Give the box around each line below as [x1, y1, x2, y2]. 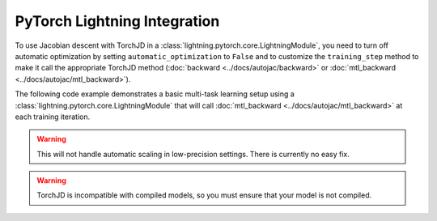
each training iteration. [15, 112, 91, 121]
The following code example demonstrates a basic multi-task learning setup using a [15, 89, 295, 99]
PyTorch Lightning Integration [15, 12, 220, 30]
